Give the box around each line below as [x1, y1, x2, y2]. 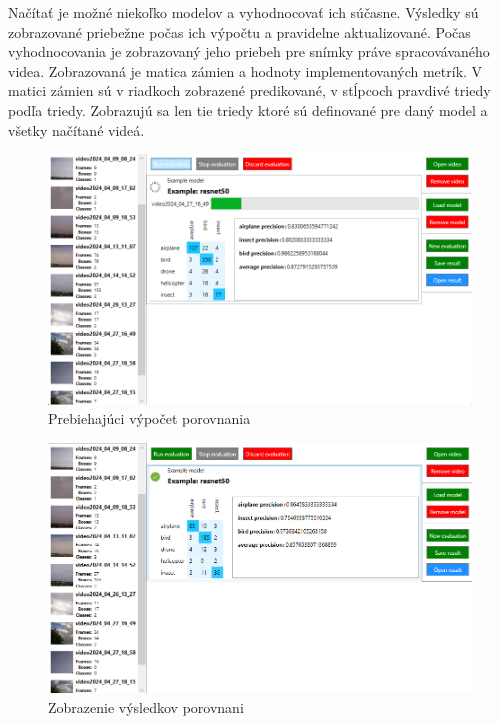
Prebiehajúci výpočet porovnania [48, 408, 251, 429]
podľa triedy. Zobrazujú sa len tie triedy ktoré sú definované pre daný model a [8, 99, 488, 120]
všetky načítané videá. [8, 119, 145, 140]
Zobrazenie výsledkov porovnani [48, 697, 244, 717]
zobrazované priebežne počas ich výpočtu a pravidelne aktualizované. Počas [8, 21, 471, 42]
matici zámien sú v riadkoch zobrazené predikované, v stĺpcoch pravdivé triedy [8, 80, 491, 101]
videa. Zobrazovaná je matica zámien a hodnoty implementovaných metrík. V [8, 60, 483, 81]
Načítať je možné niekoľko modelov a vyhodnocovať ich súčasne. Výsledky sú [8, 2, 479, 22]
